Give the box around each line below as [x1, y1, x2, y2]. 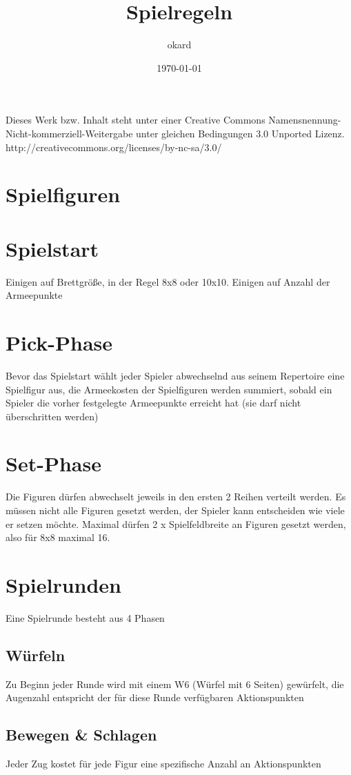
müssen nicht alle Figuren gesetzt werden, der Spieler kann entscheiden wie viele [6, 503, 345, 517]
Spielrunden [6, 570, 122, 598]
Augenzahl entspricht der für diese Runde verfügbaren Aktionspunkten [6, 690, 304, 705]
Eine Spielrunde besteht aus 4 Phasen [6, 610, 165, 625]
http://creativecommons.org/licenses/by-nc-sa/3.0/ [6, 139, 222, 154]
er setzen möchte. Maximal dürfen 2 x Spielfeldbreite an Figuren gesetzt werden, [6, 516, 346, 531]
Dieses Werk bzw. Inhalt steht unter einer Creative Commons [6, 112, 265, 127]
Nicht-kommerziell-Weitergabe [6, 126, 133, 140]
